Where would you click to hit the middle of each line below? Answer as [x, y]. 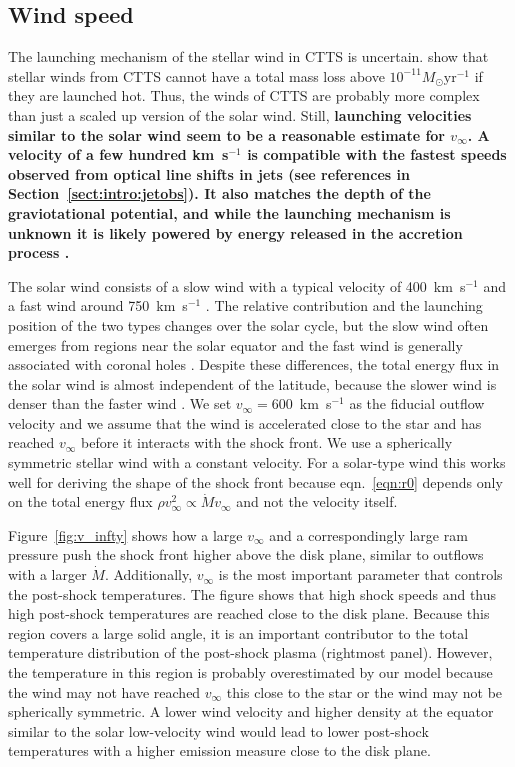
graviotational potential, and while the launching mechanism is [229, 212]
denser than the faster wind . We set [120, 403]
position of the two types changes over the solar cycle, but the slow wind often [248, 324]
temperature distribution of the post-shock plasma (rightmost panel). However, [250, 652]
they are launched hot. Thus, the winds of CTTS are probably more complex [244, 95]
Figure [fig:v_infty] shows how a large [125, 534]
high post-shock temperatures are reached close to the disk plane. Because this [249, 613]
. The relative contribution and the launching [344, 305]
